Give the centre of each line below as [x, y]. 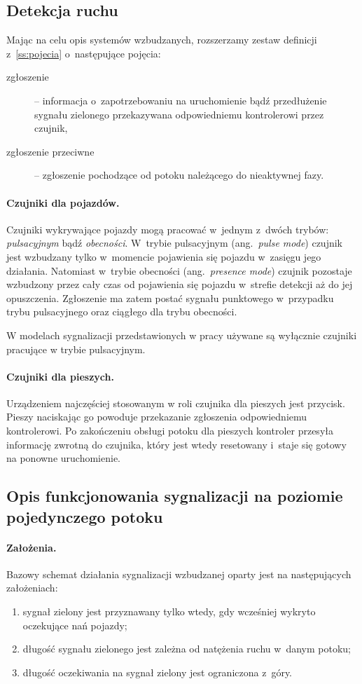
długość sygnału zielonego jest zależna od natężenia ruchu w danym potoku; [187, 649]
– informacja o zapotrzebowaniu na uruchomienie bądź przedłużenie [181, 100]
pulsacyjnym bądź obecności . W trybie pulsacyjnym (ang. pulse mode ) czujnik [175, 243]
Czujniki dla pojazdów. [63, 202]
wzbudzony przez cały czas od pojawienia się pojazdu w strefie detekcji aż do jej [180, 284]
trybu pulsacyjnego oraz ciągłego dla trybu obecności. [122, 312]
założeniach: [32, 588]
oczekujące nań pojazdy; [75, 625]
